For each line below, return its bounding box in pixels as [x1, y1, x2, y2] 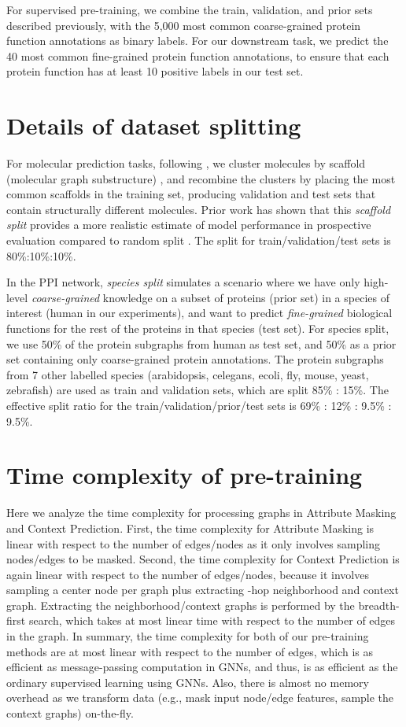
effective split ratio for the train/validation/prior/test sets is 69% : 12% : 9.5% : [6, 397, 392, 413]
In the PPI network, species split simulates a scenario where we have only [6, 274, 360, 290]
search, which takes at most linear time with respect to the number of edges [28, 612, 396, 629]
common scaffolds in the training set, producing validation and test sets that [6, 186, 376, 202]
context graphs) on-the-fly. [6, 705, 134, 721]
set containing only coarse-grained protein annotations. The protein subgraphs [6, 351, 384, 367]
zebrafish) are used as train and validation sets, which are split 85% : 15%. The [6, 382, 389, 398]
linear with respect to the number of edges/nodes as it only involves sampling [6, 535, 381, 552]
